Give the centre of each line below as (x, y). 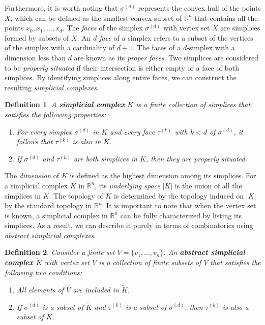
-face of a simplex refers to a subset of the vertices (175, 37)
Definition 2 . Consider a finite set (60, 252)
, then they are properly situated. (197, 158)
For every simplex (44, 131)
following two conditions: (43, 272)
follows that (35, 141)
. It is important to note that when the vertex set (179, 205)
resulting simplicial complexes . (52, 87)
